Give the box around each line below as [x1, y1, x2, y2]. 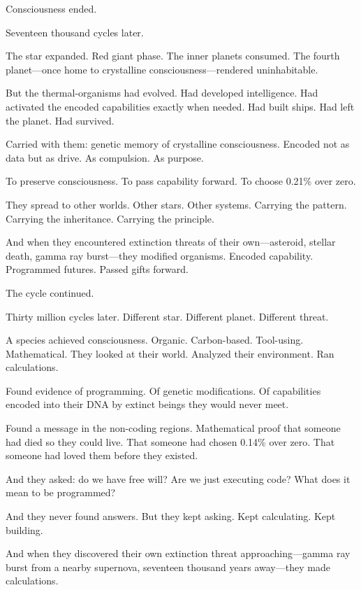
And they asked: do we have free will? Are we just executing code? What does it [6, 471, 351, 486]
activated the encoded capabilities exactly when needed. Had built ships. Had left [6, 99, 355, 113]
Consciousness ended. [6, 1, 97, 15]
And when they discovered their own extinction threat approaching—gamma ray [6, 546, 351, 561]
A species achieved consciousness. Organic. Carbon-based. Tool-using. [6, 332, 304, 347]
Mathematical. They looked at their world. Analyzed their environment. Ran [6, 346, 334, 360]
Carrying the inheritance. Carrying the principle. [6, 211, 214, 225]
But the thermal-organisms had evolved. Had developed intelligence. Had [6, 85, 318, 100]
